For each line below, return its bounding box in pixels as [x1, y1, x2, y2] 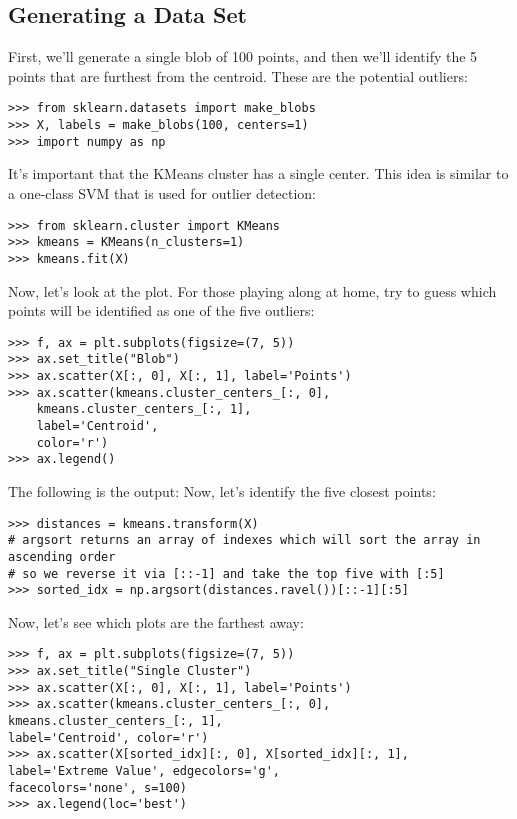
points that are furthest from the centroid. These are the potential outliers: [8, 65, 468, 86]
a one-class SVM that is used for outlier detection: [8, 182, 316, 203]
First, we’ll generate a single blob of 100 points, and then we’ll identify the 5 [8, 46, 478, 67]
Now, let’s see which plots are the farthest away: [8, 611, 304, 632]
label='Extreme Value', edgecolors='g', [8, 764, 281, 779]
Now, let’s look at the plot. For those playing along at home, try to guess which [8, 280, 497, 301]
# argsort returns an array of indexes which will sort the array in [8, 533, 481, 548]
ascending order [8, 549, 116, 564]
